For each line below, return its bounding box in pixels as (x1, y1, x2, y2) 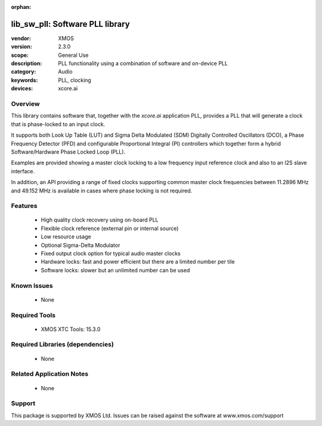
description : (11, 60, 42, 67)
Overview (11, 100, 40, 108)
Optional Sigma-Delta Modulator (41, 241, 120, 249)
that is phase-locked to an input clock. (11, 120, 106, 128)
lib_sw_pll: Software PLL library (11, 19, 131, 29)
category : (11, 68, 36, 75)
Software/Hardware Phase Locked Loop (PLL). (11, 148, 125, 155)
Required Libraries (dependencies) (11, 341, 114, 349)
